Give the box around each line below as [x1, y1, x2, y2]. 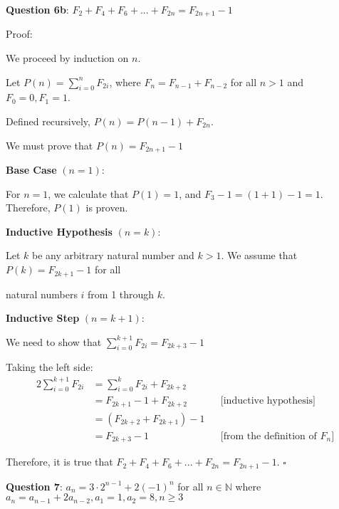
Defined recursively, [6, 114, 90, 129]
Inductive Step [6, 310, 80, 325]
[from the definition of [220, 431, 317, 441]
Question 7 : [6, 478, 63, 493]
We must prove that [6, 137, 93, 152]
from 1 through [88, 286, 155, 301]
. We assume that [221, 248, 298, 263]
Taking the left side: [6, 360, 93, 374]
